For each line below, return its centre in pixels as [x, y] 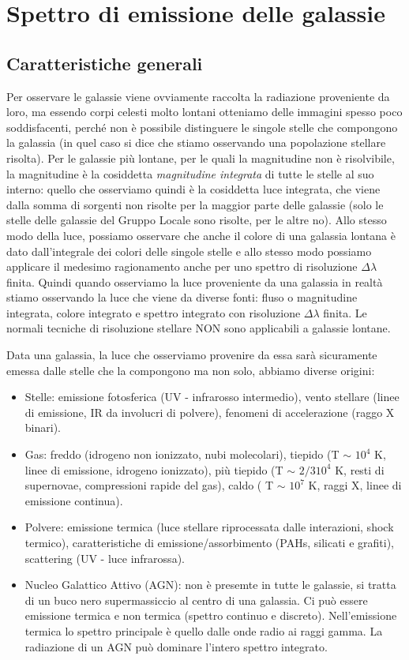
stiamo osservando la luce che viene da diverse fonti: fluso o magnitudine [182, 297]
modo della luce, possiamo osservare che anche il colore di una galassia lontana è [201, 235]
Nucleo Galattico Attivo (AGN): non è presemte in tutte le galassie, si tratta [210, 585]
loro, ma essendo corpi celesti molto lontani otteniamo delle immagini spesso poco [204, 112]
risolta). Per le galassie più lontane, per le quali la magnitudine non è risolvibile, [201, 157]
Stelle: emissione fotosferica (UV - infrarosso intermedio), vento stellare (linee [212, 397]
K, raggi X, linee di [355, 485]
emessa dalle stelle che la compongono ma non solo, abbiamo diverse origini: [191, 370]
